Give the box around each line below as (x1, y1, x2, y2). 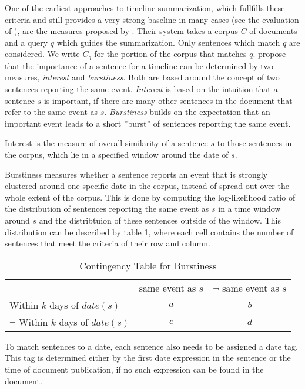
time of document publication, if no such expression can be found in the (5, 363, 264, 375)
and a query (5, 36, 48, 48)
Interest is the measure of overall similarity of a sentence (5, 137, 208, 149)
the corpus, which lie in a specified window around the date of (5, 148, 229, 160)
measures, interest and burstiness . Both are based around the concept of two (5, 71, 280, 83)
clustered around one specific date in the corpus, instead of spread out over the (5, 180, 289, 192)
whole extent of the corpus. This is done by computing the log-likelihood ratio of (5, 191, 296, 203)
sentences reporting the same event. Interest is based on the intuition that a (5, 83, 278, 95)
